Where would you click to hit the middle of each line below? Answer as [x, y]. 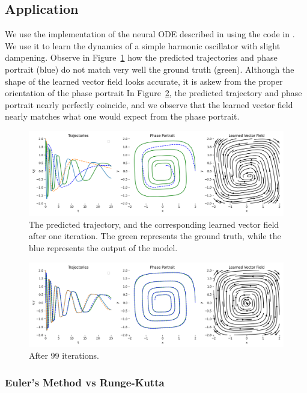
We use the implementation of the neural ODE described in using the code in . [150, 34]
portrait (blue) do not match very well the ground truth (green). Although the [150, 69]
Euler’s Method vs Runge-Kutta [85, 382]
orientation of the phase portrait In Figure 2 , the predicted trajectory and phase [153, 93]
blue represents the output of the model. [103, 247]
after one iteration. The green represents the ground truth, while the [155, 236]
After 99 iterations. [64, 355]
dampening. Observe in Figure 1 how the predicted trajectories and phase [141, 57]
